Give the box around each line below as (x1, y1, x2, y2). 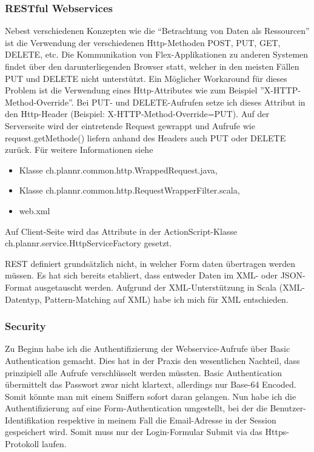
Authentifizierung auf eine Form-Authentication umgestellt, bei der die (5, 402, 267, 414)
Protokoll (5, 437, 39, 450)
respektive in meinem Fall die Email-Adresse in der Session (57, 413, 276, 426)
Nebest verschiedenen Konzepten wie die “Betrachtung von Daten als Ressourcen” (5, 24, 310, 37)
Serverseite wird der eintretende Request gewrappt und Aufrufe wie (5, 119, 255, 132)
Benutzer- (270, 402, 306, 414)
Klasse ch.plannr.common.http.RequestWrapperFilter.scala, (19, 184, 240, 197)
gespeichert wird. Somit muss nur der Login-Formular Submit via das (5, 425, 262, 438)
